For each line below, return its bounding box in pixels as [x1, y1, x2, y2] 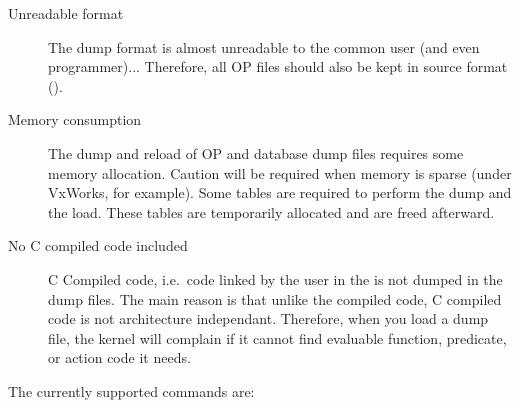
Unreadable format [8, 3, 124, 23]
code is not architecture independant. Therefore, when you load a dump [48, 308, 489, 329]
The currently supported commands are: [8, 380, 255, 401]
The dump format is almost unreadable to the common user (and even [48, 36, 480, 57]
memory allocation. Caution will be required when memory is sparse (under [48, 162, 512, 183]
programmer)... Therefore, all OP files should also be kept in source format [48, 56, 508, 77]
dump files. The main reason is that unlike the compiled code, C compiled [48, 288, 502, 309]
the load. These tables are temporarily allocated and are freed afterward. [48, 201, 495, 222]
